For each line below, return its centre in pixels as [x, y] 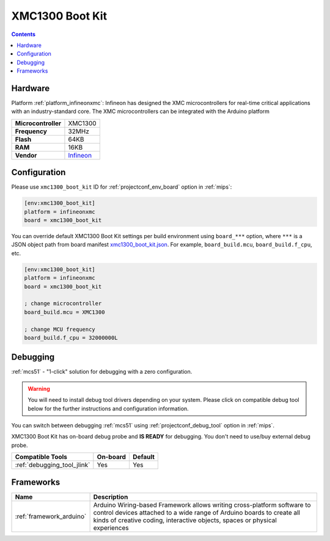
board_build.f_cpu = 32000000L [71, 338]
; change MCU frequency [60, 329]
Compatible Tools [41, 457]
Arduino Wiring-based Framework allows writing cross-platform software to [202, 505]
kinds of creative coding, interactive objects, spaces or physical [185, 520]
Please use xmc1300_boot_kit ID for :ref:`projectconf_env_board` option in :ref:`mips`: [122, 187]
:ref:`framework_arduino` [51, 516]
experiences [111, 528]
